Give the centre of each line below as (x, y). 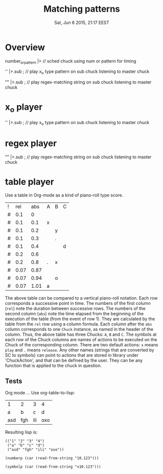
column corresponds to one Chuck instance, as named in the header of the (79, 329)
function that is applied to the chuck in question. (54, 366)
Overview (25, 47)
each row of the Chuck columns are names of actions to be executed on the (81, 340)
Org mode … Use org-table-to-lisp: (40, 393)
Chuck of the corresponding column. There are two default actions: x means (81, 345)
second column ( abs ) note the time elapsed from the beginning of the (74, 314)
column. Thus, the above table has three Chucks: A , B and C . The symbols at (81, 334)
